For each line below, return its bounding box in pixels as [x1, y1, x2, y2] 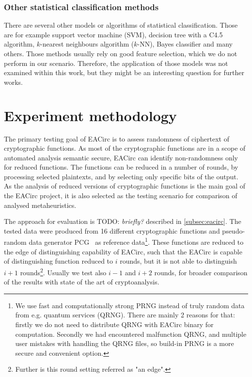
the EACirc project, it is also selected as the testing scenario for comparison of [4, 190, 237, 201]
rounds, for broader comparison [154, 267, 248, 277]
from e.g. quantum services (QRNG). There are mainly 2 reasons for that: [15, 310, 235, 320]
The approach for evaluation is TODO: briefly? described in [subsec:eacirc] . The [4, 216, 241, 226]
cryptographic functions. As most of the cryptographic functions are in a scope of [4, 143, 246, 153]
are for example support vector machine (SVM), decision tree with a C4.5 [4, 29, 223, 39]
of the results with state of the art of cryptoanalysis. [4, 277, 159, 287]
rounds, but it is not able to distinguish [120, 256, 237, 266]
